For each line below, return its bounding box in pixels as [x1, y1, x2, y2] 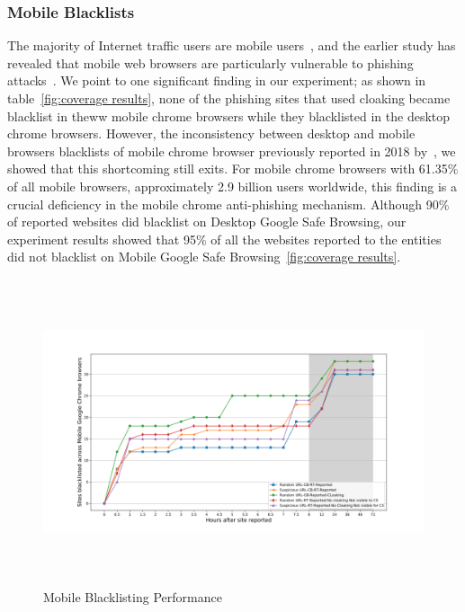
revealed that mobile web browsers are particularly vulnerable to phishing [7, 53, 414, 72]
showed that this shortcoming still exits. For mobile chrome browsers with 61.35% [7, 159, 459, 178]
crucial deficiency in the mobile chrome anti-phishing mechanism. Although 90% [7, 194, 450, 213]
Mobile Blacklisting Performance [43, 587, 222, 606]
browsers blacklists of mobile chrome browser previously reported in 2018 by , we [7, 141, 456, 160]
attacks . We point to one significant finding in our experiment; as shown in [7, 71, 426, 90]
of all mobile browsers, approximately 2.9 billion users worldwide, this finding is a [7, 176, 458, 195]
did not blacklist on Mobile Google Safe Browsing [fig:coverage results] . [7, 247, 401, 266]
